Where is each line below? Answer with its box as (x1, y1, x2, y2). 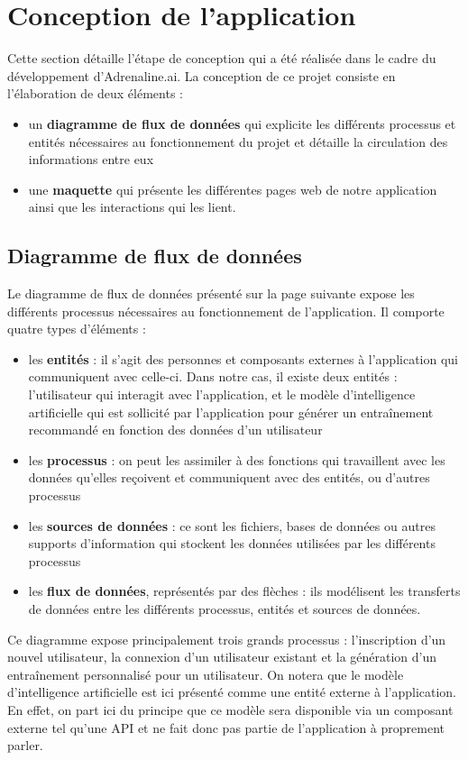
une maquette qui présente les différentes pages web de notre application (28, 179, 437, 198)
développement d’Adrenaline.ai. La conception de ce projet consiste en (7, 66, 396, 85)
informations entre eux (28, 150, 154, 169)
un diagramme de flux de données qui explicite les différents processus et (28, 114, 456, 133)
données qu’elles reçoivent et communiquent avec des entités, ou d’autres (28, 468, 430, 487)
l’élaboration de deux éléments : (7, 84, 183, 103)
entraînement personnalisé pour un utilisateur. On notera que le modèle (7, 664, 404, 683)
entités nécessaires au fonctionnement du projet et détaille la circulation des (28, 132, 448, 151)
